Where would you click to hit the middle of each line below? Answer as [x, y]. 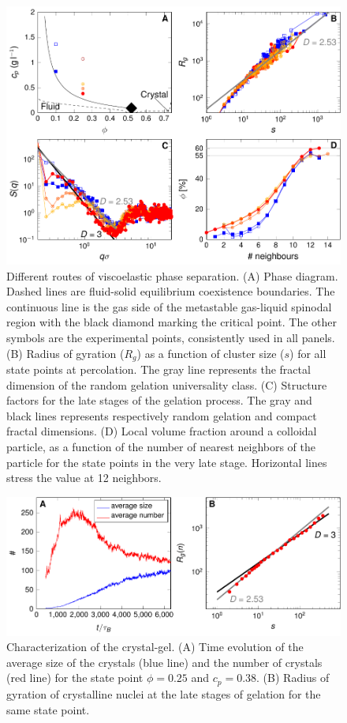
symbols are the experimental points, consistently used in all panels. [171, 338]
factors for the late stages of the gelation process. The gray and [159, 400]
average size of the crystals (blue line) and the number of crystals [164, 662]
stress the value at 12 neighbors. [84, 478]
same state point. [48, 709]
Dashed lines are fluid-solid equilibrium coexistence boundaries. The [171, 291]
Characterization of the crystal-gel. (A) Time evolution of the [155, 647]
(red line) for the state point [75, 678]
